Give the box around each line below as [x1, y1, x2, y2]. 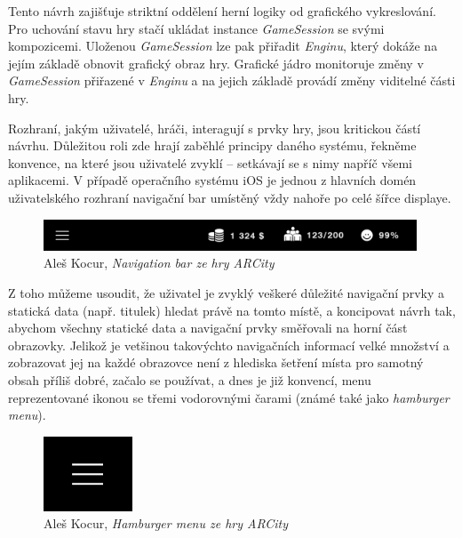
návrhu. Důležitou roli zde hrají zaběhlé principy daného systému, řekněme [8, 136, 417, 155]
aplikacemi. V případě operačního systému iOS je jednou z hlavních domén [8, 171, 417, 189]
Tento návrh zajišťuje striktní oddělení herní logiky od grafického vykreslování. [8, 2, 436, 20]
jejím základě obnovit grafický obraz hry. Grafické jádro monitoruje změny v [8, 53, 424, 72]
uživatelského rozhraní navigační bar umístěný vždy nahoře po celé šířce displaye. [8, 188, 451, 206]
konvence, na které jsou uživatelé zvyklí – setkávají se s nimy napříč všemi [8, 153, 413, 172]
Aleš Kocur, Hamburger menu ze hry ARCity [44, 514, 289, 533]
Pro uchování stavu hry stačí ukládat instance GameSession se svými [8, 19, 385, 37]
